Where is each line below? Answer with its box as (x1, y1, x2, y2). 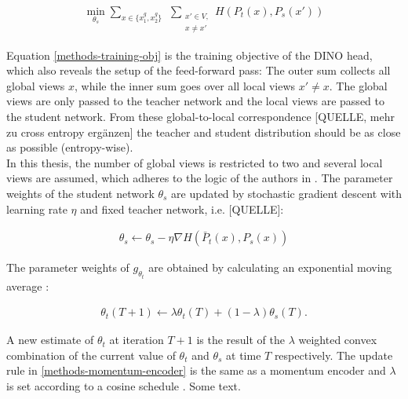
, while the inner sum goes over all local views (75, 77, 296, 93)
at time (226, 346, 261, 363)
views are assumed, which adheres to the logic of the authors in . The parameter (6, 170, 393, 186)
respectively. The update (274, 346, 393, 363)
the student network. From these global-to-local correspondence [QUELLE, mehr (6, 108, 395, 125)
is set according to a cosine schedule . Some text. (6, 378, 241, 394)
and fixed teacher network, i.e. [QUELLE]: (80, 200, 284, 217)
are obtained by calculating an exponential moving (148, 259, 392, 276)
